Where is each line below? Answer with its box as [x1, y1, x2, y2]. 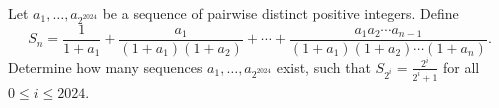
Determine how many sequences [8, 56, 203, 77]
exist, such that [276, 56, 371, 77]
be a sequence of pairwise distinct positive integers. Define [102, 3, 459, 23]
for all [443, 56, 480, 77]
